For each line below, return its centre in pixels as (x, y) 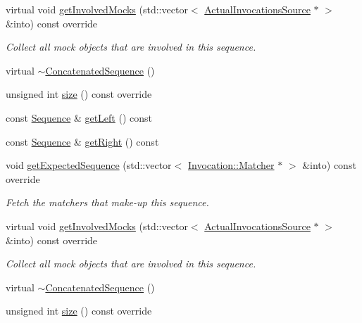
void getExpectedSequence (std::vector (89, 165)
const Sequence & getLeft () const (79, 117)
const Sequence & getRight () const (82, 141)
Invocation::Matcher (231, 165)
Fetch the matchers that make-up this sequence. (107, 202)
